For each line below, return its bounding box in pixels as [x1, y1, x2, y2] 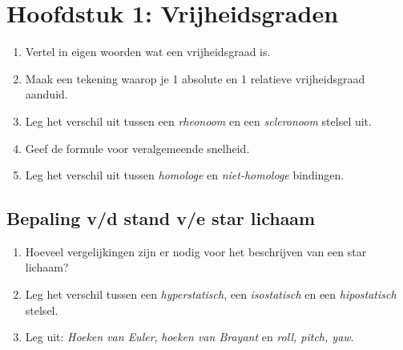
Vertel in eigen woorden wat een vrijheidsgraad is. [25, 43, 271, 60]
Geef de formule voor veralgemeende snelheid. [25, 139, 250, 156]
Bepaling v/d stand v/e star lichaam [6, 206, 316, 231]
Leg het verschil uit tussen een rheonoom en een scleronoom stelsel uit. [25, 112, 372, 129]
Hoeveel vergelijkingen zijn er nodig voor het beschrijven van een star [25, 243, 367, 259]
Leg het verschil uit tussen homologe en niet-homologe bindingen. [25, 167, 345, 183]
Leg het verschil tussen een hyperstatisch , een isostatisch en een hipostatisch [25, 286, 397, 303]
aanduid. [25, 86, 68, 103]
